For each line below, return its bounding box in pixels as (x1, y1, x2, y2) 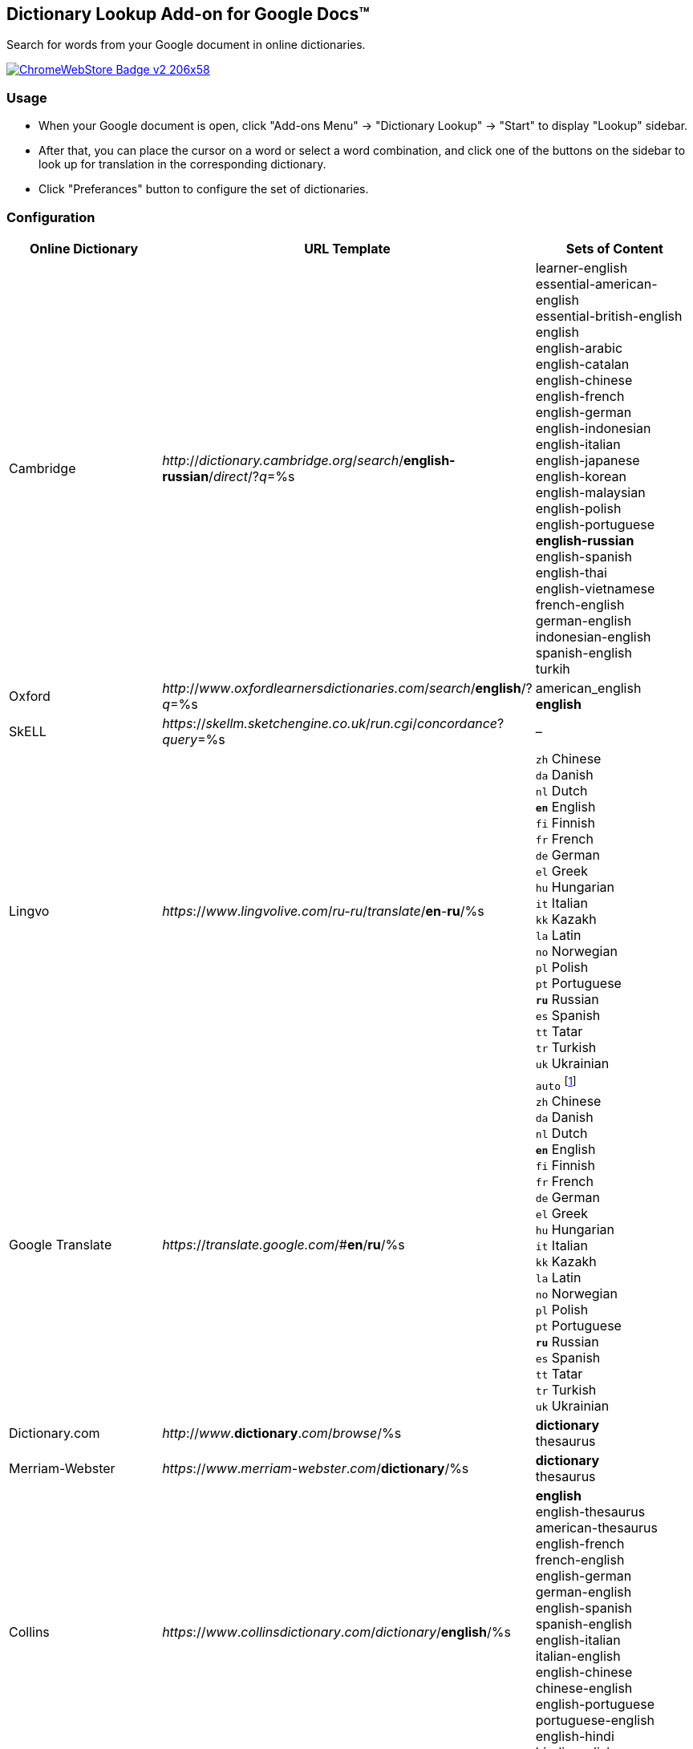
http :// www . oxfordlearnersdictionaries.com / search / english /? (162, 679, 533, 696)
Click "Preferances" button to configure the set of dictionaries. (38, 182, 369, 196)
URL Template (304, 240, 391, 257)
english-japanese (535, 451, 640, 468)
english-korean (535, 468, 626, 484)
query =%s (162, 731, 225, 747)
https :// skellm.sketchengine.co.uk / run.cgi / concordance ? (162, 715, 505, 731)
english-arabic (535, 339, 623, 356)
